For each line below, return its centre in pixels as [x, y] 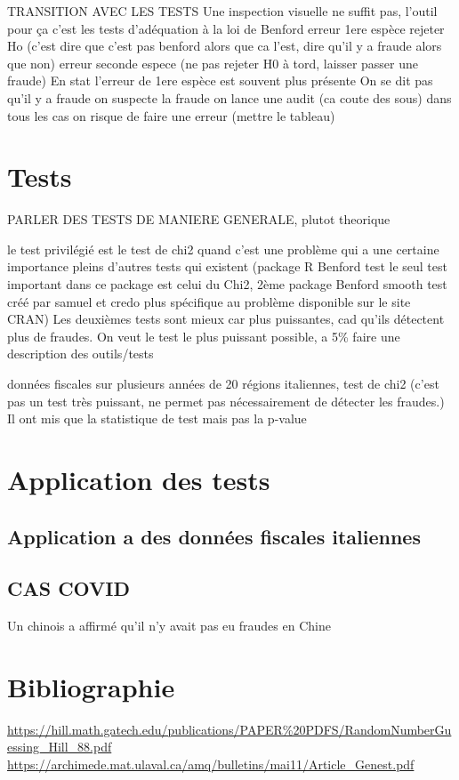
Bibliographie [91, 686]
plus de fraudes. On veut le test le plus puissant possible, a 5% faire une [204, 336]
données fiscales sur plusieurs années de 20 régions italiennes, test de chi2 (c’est [223, 384]
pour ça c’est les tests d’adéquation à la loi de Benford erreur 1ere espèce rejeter [226, 28]
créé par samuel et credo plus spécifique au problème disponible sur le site [209, 301]
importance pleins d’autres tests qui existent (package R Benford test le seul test [227, 266]
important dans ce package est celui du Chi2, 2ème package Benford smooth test [227, 284]
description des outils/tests [81, 354]
